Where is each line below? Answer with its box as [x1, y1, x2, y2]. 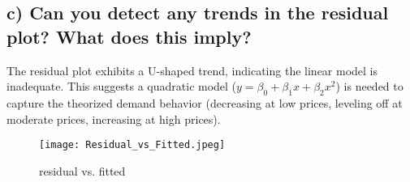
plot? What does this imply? [6, 23, 252, 49]
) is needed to [335, 78, 404, 95]
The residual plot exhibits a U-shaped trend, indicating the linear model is [6, 61, 378, 78]
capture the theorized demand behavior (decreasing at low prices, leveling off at [6, 94, 403, 111]
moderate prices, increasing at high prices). [6, 110, 221, 127]
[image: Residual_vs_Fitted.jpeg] [39, 139, 226, 151]
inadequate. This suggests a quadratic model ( [6, 78, 237, 95]
